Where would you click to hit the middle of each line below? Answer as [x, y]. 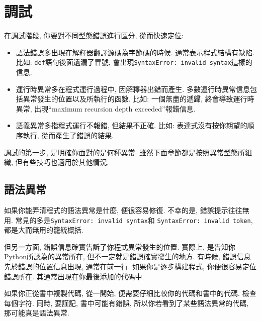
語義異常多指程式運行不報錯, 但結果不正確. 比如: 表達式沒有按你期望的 [132, 125]
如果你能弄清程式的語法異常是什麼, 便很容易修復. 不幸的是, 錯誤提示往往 [123, 210]
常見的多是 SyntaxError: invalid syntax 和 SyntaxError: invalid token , [134, 220]
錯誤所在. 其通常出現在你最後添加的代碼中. [74, 276]
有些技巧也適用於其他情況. [66, 162]
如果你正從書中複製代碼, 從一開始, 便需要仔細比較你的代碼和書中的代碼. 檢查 [130, 293]
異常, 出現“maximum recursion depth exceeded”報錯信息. [106, 108]
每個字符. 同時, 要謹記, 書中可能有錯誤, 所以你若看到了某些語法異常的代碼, [126, 303]
